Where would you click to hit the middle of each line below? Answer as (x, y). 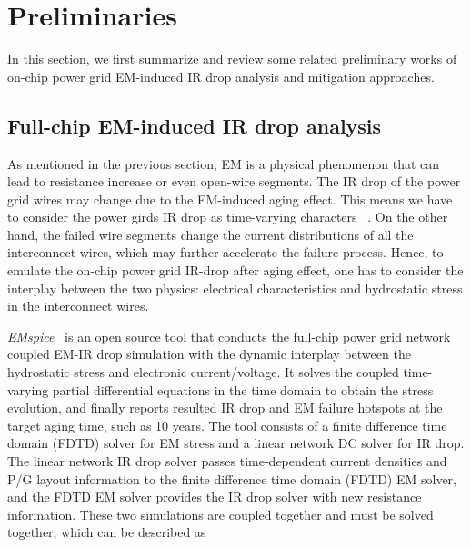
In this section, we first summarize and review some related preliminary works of (232, 59)
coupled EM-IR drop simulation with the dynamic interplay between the (209, 354)
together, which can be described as (107, 532)
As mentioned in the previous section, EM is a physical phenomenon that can (224, 163)
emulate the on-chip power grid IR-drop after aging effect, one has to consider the (235, 270)
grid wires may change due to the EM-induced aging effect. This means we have (230, 199)
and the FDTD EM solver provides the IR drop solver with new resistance (215, 497)
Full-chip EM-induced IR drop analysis (195, 125)
